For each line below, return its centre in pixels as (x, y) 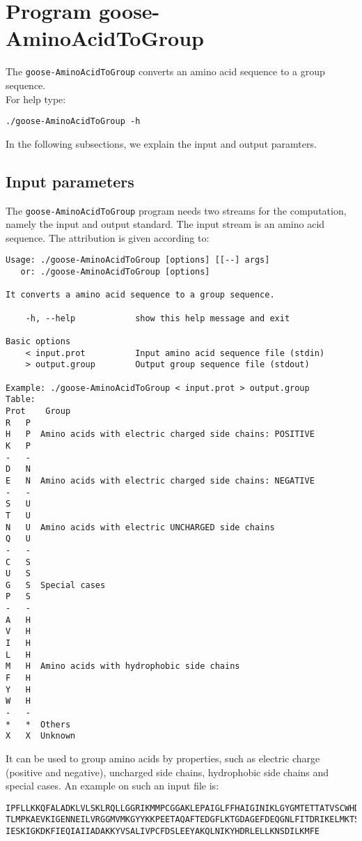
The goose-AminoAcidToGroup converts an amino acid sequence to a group (165, 71)
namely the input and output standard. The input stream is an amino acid (165, 224)
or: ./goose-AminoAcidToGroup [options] (115, 272)
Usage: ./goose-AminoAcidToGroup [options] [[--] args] (138, 260)
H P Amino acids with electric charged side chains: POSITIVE (160, 434)
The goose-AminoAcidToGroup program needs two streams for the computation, (176, 210)
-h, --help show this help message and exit (158, 318)
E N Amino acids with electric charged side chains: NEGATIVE (160, 480)
